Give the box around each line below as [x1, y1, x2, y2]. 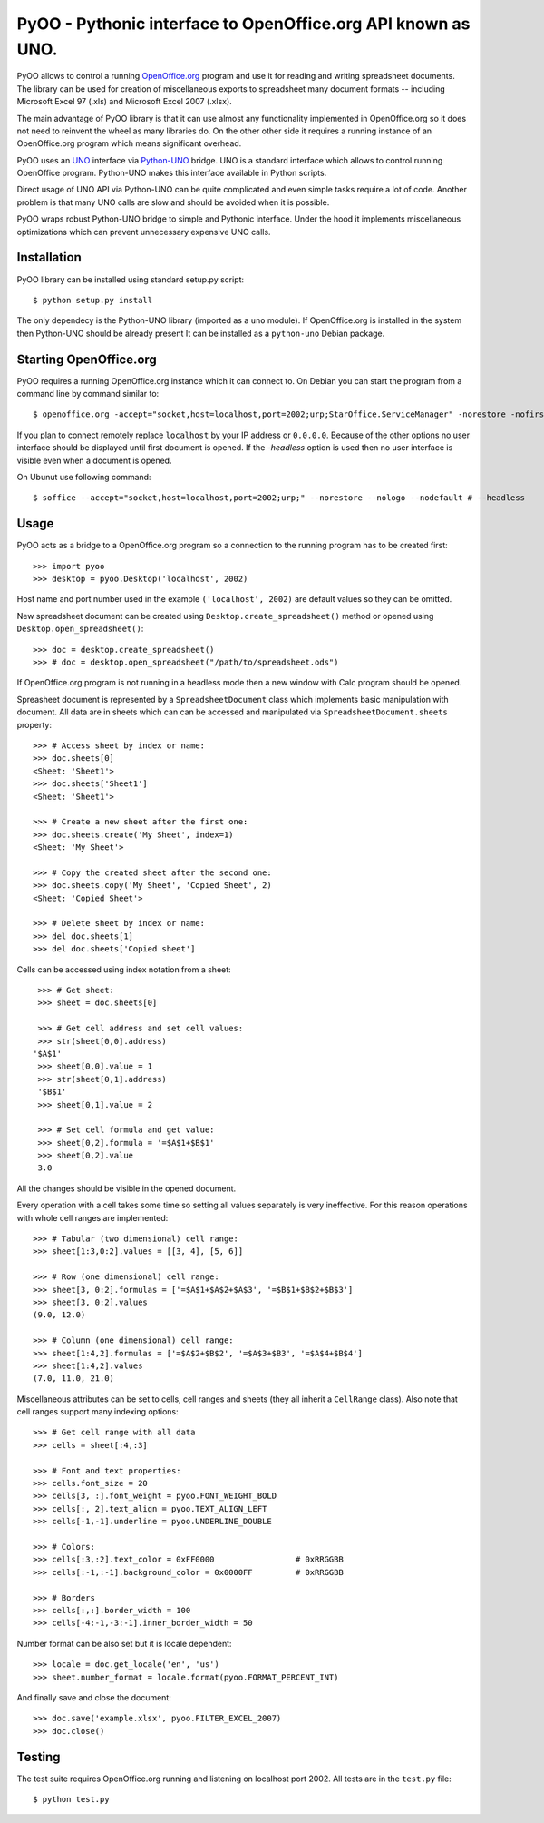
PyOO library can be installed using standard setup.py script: [16, 273, 245, 285]
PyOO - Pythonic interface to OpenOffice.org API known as [16, 14, 471, 34]
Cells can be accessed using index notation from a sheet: [16, 963, 231, 975]
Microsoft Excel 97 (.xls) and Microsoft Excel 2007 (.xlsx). [16, 96, 233, 107]
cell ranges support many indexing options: [16, 1406, 179, 1417]
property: [16, 719, 52, 730]
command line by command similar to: [16, 389, 160, 399]
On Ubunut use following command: [16, 471, 151, 482]
